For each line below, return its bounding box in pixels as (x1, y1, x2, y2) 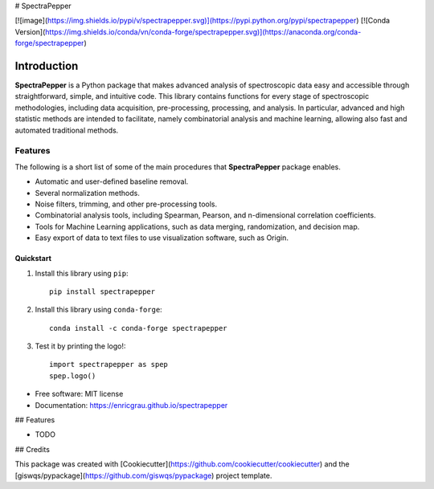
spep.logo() (49, 371, 96, 381)
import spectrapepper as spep (49, 360, 169, 369)
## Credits (14, 444, 50, 454)
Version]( (14, 26, 46, 36)
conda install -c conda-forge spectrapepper (49, 324, 228, 332)
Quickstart (14, 254, 52, 263)
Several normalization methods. (35, 188, 140, 198)
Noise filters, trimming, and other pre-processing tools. (35, 199, 218, 209)
